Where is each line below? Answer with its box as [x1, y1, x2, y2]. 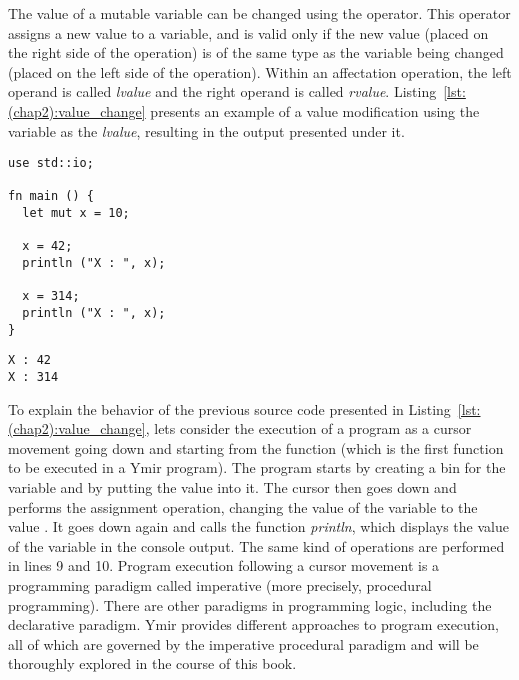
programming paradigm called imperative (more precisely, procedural [8, 575, 432, 596]
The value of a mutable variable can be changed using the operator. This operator [8, 3, 511, 23]
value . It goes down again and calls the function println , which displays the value [8, 516, 509, 537]
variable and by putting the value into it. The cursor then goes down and [8, 477, 457, 498]
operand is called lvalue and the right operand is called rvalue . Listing [8, 81, 437, 102]
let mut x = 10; [22, 206, 130, 221]
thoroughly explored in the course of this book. [8, 653, 297, 674]
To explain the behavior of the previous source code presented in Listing [8, 398, 451, 419]
